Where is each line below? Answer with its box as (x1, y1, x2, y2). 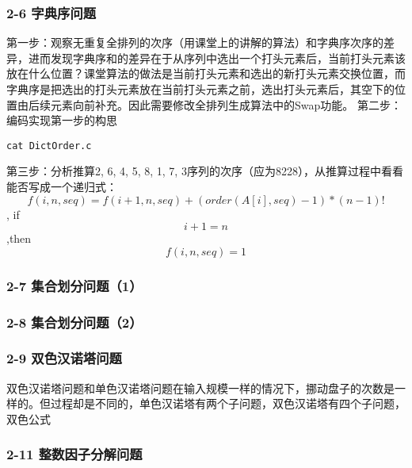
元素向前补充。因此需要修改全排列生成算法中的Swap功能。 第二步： (50, 96, 402, 113)
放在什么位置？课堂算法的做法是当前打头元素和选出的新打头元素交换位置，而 (6, 65, 406, 82)
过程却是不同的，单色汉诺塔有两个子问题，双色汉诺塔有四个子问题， (50, 395, 406, 412)
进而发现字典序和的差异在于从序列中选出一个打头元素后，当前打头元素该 (28, 49, 406, 66)
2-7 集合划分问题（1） (6, 275, 143, 295)
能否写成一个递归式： (6, 178, 117, 195)
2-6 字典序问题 (6, 2, 97, 22)
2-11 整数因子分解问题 (6, 444, 143, 464)
